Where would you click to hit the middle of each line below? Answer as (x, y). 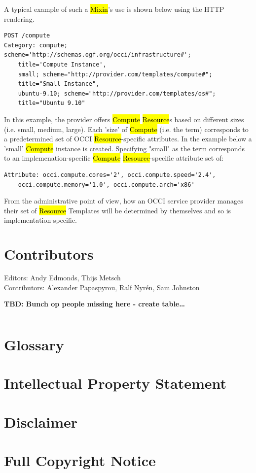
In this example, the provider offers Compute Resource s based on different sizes (124, 119)
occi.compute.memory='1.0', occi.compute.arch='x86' (106, 185)
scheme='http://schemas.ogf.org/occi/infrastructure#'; (98, 55)
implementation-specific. (40, 220)
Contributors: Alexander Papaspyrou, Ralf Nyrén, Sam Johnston (102, 287)
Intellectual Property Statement (115, 383)
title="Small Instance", (59, 84)
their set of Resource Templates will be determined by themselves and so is (118, 210)
